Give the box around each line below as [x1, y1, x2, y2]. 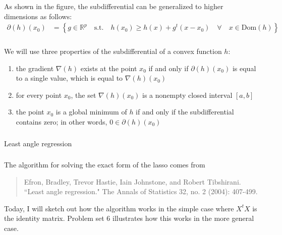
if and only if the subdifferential [136, 106, 234, 117]
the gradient [16, 63, 54, 73]
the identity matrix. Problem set [4, 213, 104, 223]
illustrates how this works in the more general [112, 213, 254, 223]
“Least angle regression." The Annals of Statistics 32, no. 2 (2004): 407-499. [24, 186, 258, 197]
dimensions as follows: [4, 11, 72, 21]
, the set [71, 89, 96, 100]
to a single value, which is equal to [16, 73, 123, 83]
